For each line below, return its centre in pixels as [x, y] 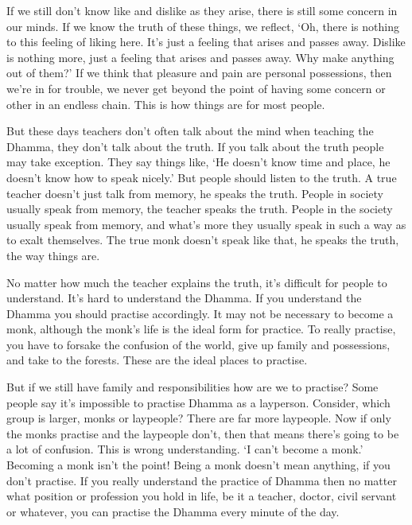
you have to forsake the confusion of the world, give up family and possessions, [198, 344]
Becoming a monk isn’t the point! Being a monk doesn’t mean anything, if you [198, 465]
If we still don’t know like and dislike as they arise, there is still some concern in [202, 10]
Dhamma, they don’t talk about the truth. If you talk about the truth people [195, 146]
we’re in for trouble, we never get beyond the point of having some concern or [196, 88]
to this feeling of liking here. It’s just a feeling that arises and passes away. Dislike [206, 42]
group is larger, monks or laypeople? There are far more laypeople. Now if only [199, 418]
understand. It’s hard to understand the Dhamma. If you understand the [184, 298]
